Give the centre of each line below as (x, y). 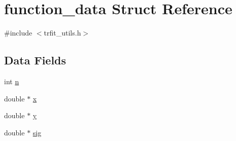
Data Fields (35, 60)
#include (18, 33)
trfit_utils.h (62, 33)
